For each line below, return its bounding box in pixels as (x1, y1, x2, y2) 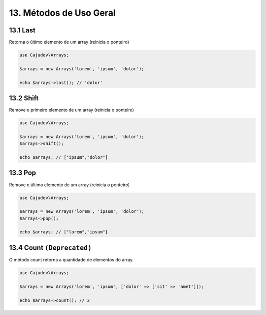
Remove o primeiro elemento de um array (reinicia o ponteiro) (9, 107, 134, 113)
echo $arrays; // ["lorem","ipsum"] (19, 229, 108, 235)
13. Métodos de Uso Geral (9, 7, 116, 18)
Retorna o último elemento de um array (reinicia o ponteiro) (9, 39, 130, 45)
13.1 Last (9, 26, 35, 34)
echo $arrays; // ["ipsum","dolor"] (19, 155, 108, 160)
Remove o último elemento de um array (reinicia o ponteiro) (9, 182, 130, 188)
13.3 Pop (9, 169, 36, 177)
